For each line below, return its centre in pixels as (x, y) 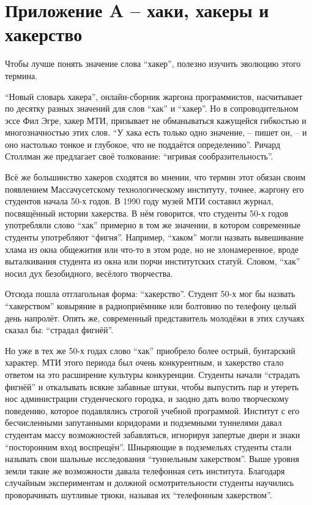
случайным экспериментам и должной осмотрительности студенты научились (150, 483)
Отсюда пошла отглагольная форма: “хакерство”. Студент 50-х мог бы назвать (150, 294)
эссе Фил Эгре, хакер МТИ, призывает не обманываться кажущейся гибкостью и (156, 120)
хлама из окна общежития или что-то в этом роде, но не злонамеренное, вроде (152, 249)
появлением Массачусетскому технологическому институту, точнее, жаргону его (154, 189)
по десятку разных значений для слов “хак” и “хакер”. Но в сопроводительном (152, 108)
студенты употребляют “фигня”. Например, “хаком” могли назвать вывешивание (154, 237)
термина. (21, 75)
